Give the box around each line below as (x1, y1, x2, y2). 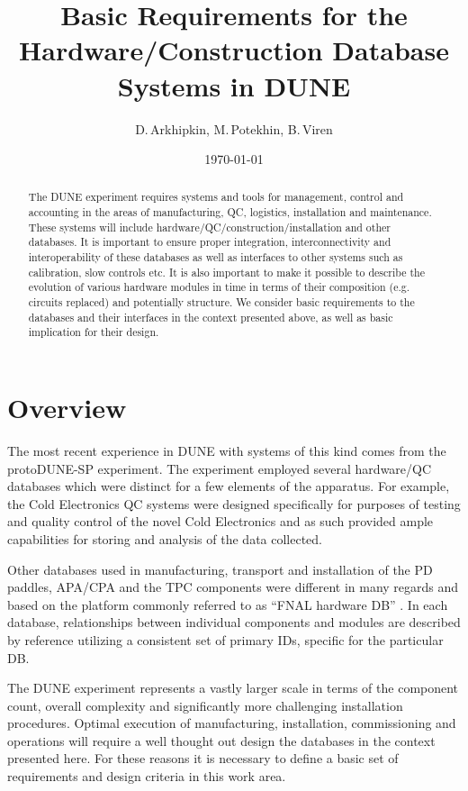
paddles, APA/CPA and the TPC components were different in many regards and (7, 577, 459, 596)
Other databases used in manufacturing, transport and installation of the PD (7, 559, 433, 578)
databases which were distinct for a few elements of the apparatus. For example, (7, 477, 450, 496)
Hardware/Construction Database (19, 32, 449, 68)
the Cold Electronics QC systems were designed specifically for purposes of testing (7, 494, 461, 513)
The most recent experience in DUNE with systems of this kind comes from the (7, 441, 446, 459)
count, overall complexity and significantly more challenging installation (7, 696, 403, 714)
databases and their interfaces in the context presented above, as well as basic (28, 309, 393, 324)
